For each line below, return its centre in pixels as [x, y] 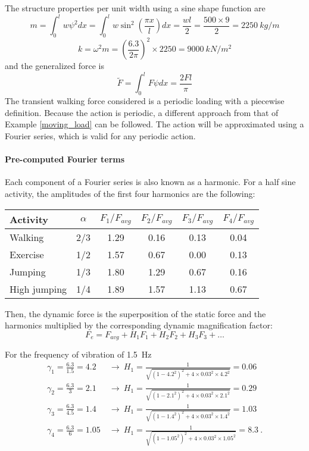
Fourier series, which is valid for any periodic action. [100, 136]
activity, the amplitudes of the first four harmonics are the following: [130, 194]
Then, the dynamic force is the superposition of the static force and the [135, 313]
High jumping [38, 289]
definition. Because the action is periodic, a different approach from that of [142, 112]
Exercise [27, 254]
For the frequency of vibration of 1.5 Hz [78, 354]
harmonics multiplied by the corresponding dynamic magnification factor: [139, 325]
